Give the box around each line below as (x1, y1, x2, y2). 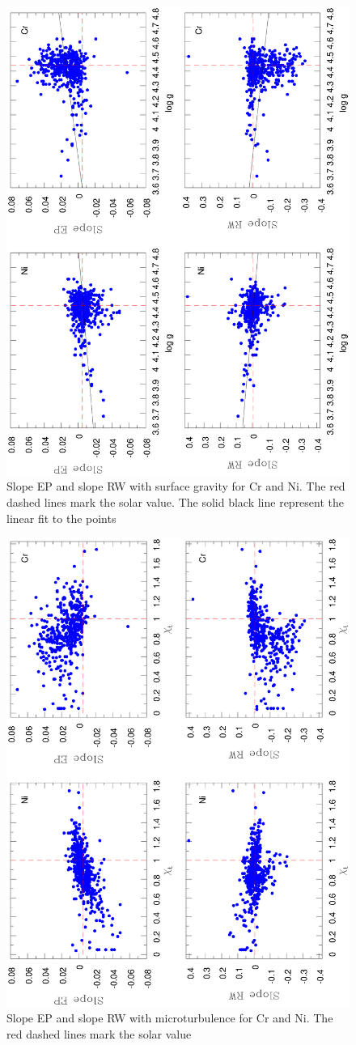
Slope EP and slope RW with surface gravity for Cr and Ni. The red (6, 478, 345, 495)
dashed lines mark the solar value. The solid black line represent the (6, 494, 345, 511)
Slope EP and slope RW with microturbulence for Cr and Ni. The (6, 1009, 333, 1026)
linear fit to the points (6, 509, 117, 526)
